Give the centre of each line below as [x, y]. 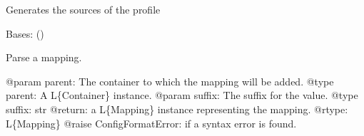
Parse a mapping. [44, 57]
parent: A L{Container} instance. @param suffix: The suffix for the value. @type [182, 95]
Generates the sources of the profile [83, 9]
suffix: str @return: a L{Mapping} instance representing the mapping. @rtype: [177, 109]
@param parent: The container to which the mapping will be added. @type [170, 81]
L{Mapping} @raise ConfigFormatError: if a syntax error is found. [151, 123]
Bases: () [25, 33]
